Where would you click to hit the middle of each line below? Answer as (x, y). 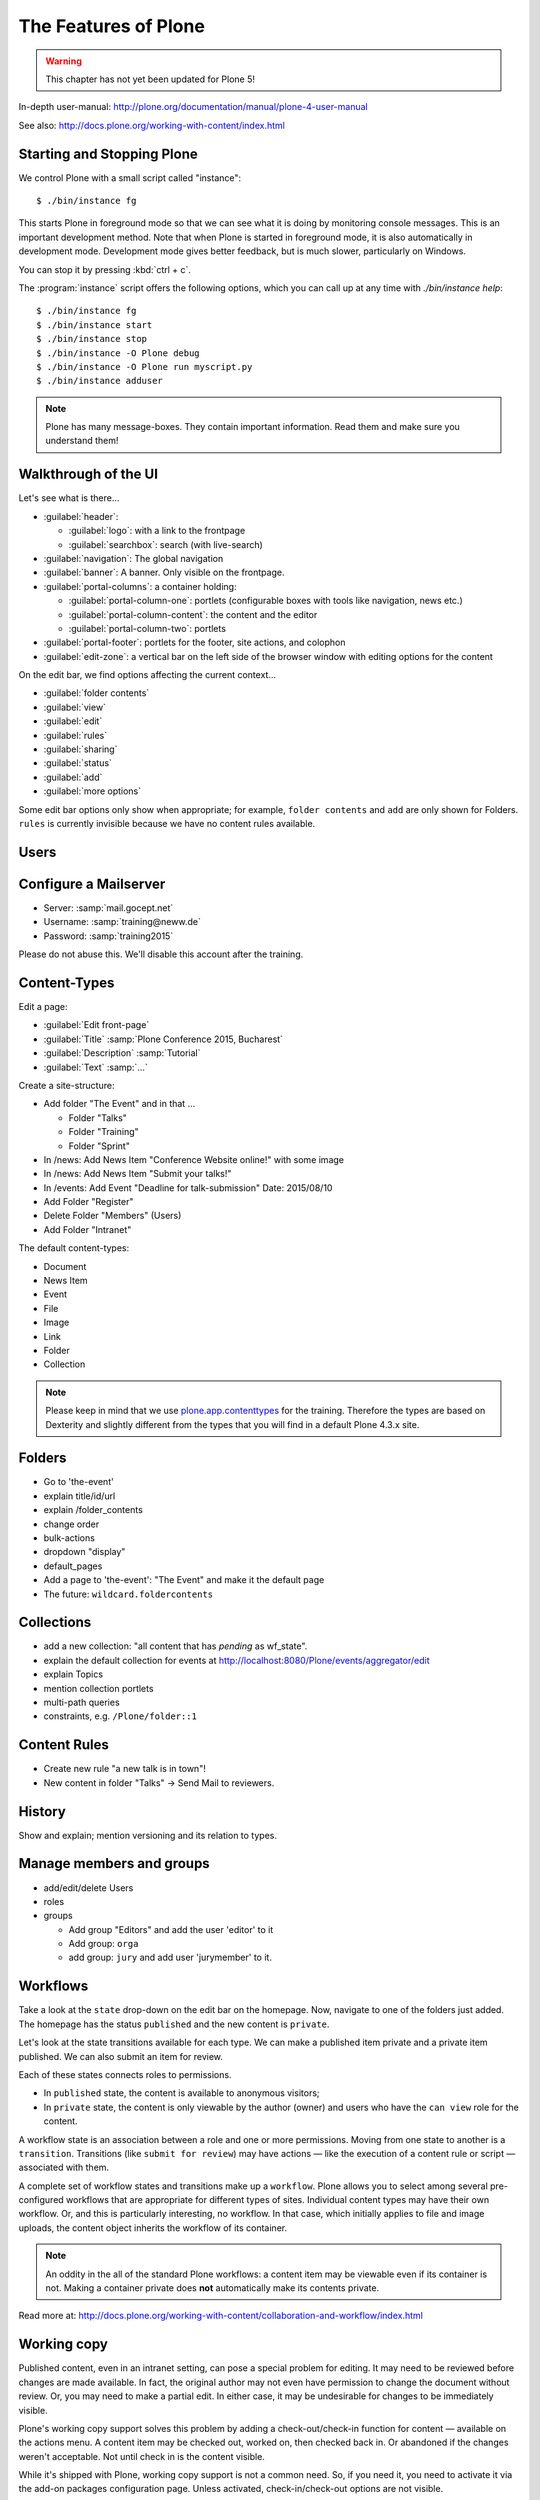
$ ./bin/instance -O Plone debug (118, 353)
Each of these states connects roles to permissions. (125, 2074)
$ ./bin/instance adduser (100, 381)
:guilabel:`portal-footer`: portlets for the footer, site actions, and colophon (194, 642)
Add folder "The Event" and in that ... (119, 1104)
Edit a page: (43, 1006)
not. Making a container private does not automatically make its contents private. (212, 2288)
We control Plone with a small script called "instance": (130, 177)
